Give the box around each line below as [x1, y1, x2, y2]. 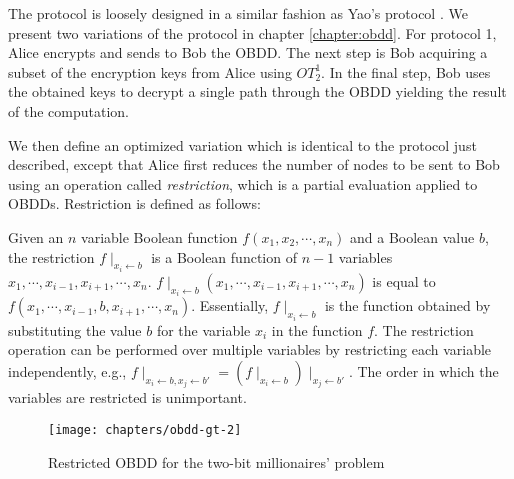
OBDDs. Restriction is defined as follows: [8, 193, 261, 214]
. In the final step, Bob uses [321, 61, 491, 82]
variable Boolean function [81, 226, 238, 247]
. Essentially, [191, 295, 269, 316]
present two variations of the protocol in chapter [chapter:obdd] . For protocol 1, [8, 22, 497, 43]
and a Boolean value [350, 226, 475, 247]
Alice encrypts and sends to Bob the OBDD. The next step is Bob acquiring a [8, 42, 488, 63]
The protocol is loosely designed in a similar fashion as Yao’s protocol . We [8, 3, 468, 23]
